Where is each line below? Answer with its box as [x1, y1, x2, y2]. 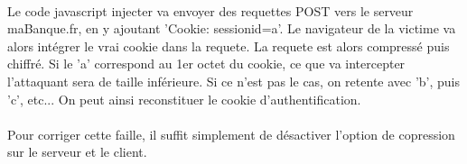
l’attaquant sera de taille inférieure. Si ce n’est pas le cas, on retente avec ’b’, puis [7, 71, 461, 90]
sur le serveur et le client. [7, 142, 147, 161]
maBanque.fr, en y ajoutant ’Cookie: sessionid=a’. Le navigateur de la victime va [7, 19, 456, 38]
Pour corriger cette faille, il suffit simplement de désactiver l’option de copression [7, 124, 455, 143]
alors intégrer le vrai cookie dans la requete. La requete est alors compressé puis [7, 36, 450, 55]
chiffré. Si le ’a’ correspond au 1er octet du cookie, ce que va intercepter [7, 54, 406, 73]
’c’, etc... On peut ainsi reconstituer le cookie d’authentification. [7, 89, 361, 108]
